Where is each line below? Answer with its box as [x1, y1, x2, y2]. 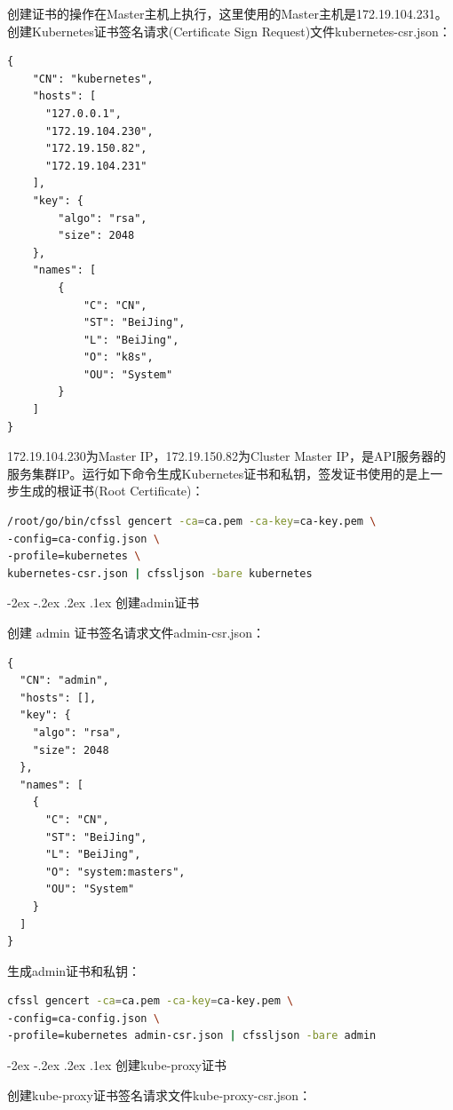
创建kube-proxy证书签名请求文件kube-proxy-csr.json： [7, 1085, 312, 1104]
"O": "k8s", [83, 351, 154, 364]
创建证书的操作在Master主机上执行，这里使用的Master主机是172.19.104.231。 [7, 4, 448, 22]
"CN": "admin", [20, 674, 109, 687]
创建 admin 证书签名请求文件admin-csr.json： [7, 623, 265, 641]
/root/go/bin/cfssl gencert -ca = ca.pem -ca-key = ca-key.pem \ [7, 515, 377, 528]
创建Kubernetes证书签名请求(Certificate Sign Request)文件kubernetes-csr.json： [7, 21, 451, 40]
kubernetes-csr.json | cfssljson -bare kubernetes [7, 567, 313, 580]
